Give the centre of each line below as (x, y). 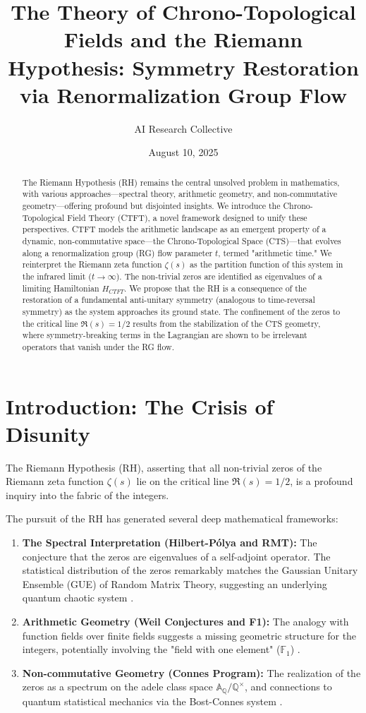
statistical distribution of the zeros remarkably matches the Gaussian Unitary (190, 570)
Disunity (48, 433)
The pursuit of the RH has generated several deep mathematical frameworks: (172, 519)
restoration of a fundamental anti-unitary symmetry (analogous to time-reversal (169, 300)
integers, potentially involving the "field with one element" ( (151, 649)
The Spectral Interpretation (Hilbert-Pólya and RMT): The (170, 543)
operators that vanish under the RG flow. (98, 346)
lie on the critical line (183, 481)
